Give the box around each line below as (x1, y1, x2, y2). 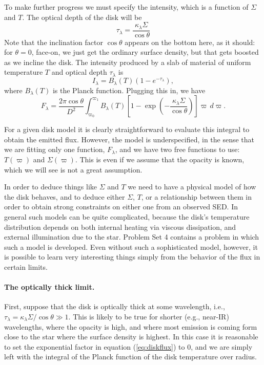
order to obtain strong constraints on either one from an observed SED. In (4, 201, 238, 212)
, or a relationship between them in (141, 191, 252, 202)
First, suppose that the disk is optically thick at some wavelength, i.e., (4, 301, 225, 312)
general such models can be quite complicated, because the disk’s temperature (4, 211, 250, 222)
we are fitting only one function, (4, 144, 105, 155)
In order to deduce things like (4, 181, 97, 192)
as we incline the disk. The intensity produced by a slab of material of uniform (4, 56, 251, 67)
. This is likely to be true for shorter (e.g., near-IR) (68, 311, 229, 321)
